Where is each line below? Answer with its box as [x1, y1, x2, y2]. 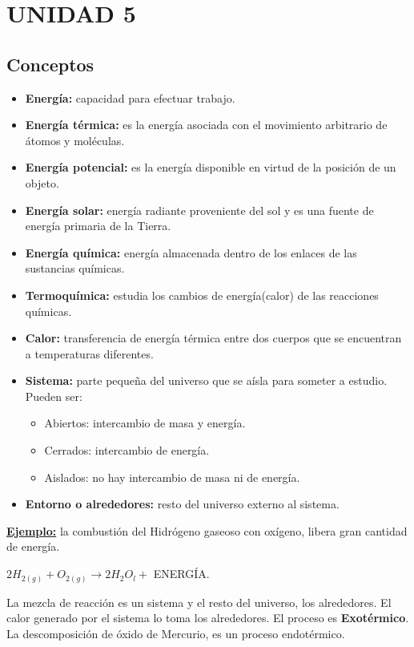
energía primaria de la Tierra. [25, 217, 171, 234]
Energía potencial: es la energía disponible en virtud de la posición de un [25, 159, 396, 176]
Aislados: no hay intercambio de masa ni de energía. [44, 468, 300, 485]
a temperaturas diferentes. [25, 345, 154, 362]
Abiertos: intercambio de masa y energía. [44, 414, 246, 431]
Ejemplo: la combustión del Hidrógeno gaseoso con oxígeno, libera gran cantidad [6, 522, 408, 539]
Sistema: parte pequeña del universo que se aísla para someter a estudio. [25, 372, 388, 389]
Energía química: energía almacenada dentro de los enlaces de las [25, 244, 357, 261]
